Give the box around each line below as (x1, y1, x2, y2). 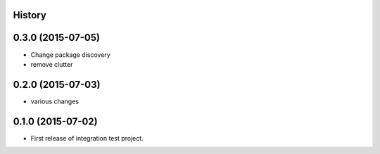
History (13, 9, 47, 21)
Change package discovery (30, 50, 110, 59)
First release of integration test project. (30, 134, 144, 142)
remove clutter (30, 60, 73, 68)
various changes (30, 97, 80, 105)
